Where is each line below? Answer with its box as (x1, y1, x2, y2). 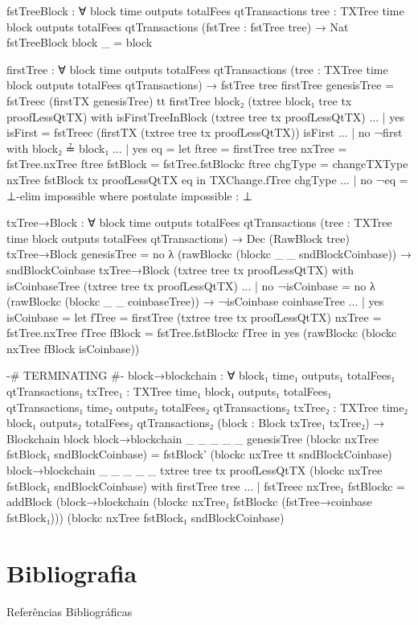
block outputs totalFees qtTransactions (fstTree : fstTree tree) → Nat (6, 18, 349, 35)
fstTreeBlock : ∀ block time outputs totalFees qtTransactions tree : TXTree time (6, 2, 404, 19)
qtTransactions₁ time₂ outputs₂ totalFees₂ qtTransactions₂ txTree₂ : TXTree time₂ (6, 398, 408, 415)
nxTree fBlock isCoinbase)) (6, 339, 140, 356)
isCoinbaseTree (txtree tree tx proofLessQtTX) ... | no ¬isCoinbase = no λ (6, 277, 375, 294)
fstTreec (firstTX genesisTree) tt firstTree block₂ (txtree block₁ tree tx (6, 92, 352, 109)
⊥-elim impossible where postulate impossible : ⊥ (6, 187, 252, 204)
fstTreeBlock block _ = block (6, 34, 153, 51)
